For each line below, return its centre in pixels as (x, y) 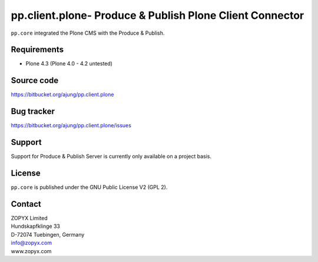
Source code (35, 80)
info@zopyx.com (32, 243)
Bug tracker (33, 112)
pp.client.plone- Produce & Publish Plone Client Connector (158, 15)
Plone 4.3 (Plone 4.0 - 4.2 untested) (69, 64)
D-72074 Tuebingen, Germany (48, 234)
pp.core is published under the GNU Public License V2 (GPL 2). (89, 187)
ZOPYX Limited (29, 218)
